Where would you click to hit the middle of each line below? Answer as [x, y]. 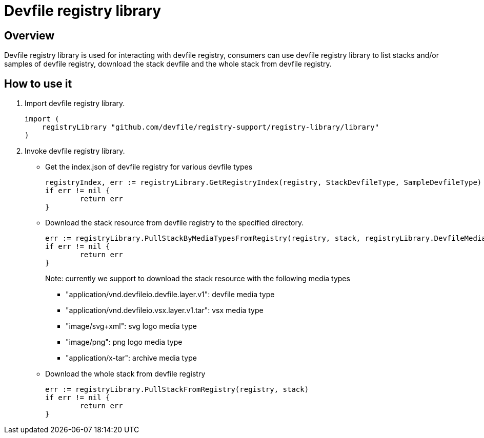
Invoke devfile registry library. [75, 151]
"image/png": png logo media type [124, 342]
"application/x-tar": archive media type [131, 358]
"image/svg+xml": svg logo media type [131, 326]
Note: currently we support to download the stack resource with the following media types [198, 279]
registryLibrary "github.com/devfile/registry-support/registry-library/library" [210, 127]
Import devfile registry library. [75, 103]
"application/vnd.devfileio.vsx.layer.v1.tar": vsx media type [165, 310]
